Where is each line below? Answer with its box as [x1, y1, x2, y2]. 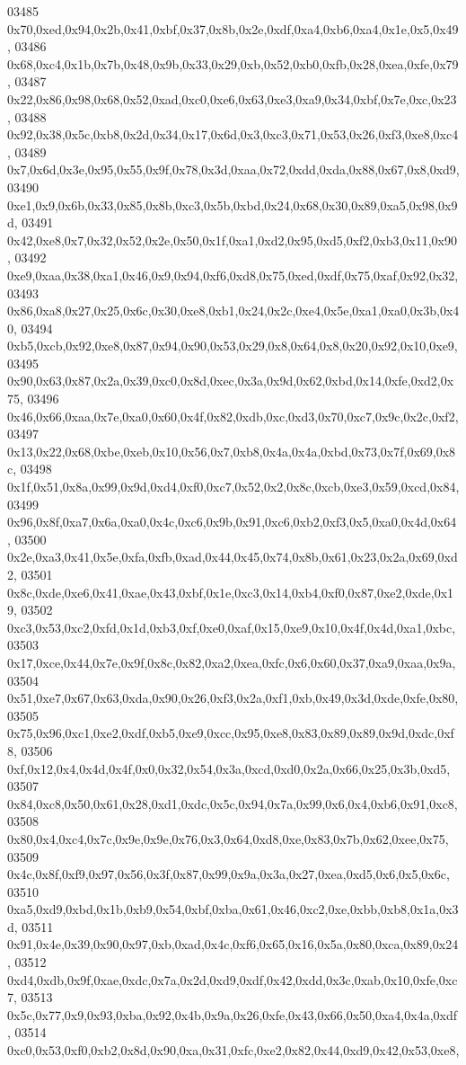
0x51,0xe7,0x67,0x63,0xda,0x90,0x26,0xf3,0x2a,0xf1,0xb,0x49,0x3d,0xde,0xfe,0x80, [7, 688, 459, 707]
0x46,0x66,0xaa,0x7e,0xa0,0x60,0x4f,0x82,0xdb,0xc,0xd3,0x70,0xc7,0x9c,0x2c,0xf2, [7, 406, 459, 425]
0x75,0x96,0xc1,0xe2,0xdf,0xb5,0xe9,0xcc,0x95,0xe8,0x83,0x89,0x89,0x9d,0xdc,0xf [7, 723, 454, 742]
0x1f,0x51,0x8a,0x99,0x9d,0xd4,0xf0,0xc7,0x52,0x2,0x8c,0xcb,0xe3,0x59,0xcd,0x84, [7, 477, 460, 496]
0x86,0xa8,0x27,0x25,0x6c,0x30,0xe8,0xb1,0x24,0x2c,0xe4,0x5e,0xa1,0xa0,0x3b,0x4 [7, 301, 460, 320]
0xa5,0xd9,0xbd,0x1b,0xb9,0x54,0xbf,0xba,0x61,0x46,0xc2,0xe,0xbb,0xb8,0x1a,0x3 [7, 900, 459, 919]
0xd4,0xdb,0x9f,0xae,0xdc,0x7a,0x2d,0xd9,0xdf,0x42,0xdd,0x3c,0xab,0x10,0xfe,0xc [7, 970, 458, 989]
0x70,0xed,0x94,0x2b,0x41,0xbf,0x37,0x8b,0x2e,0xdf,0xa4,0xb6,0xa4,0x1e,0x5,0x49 [7, 19, 459, 38]
